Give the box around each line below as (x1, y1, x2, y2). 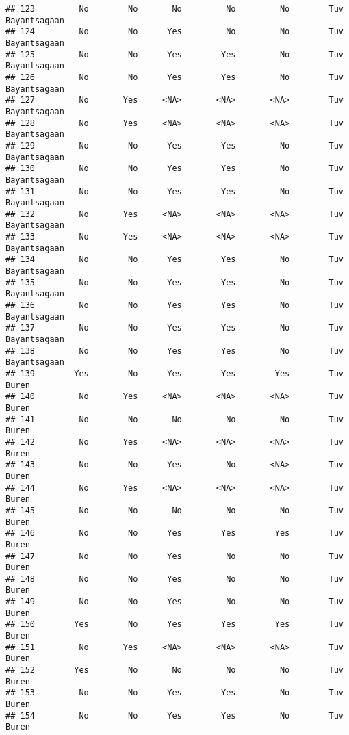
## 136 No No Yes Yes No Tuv (5, 300, 344, 311)
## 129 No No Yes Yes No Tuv (5, 140, 344, 151)
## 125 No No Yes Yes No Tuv (5, 49, 344, 60)
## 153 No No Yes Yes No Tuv (5, 688, 344, 698)
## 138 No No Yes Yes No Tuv (5, 346, 344, 356)
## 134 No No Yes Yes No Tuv (5, 255, 344, 265)
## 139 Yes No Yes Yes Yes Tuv (5, 369, 344, 378)
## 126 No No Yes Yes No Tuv (5, 72, 344, 82)
